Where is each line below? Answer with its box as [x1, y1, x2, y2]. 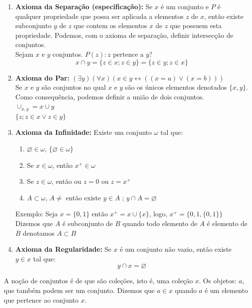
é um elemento [205, 285, 248, 295]
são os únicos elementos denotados [125, 82, 227, 92]
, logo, [149, 209, 168, 219]
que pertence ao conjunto [4, 294, 79, 305]
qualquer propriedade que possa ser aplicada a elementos [15, 11, 184, 21]
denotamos [23, 227, 55, 238]
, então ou [51, 176, 81, 186]
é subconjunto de [62, 218, 113, 228]
